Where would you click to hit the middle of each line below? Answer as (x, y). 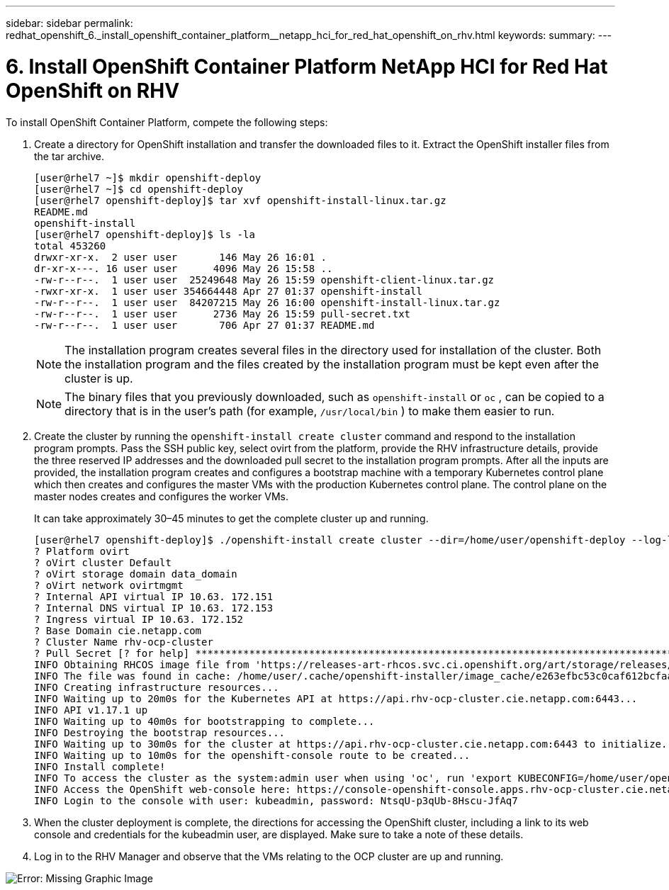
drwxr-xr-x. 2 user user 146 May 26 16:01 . (181, 257)
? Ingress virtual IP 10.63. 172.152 (139, 619)
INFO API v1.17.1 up (91, 710)
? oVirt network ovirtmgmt (109, 585)
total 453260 (70, 246)
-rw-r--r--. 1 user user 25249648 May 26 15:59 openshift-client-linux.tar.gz (264, 280)
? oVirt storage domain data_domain (136, 574)
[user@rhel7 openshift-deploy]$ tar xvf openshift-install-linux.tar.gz (240, 200)
